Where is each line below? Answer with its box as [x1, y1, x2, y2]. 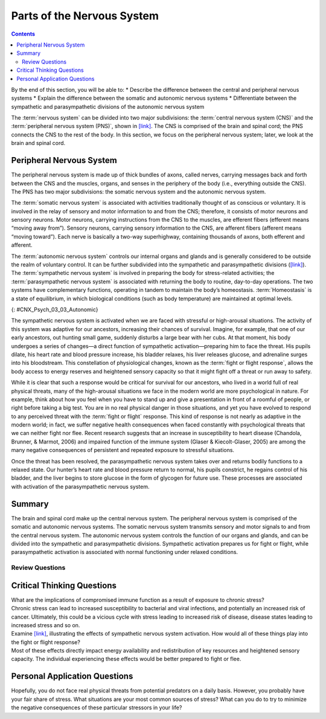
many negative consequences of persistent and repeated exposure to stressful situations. [11, 447, 235, 454]
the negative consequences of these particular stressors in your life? [11, 704, 182, 711]
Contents [11, 30, 36, 37]
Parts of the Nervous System [11, 9, 159, 22]
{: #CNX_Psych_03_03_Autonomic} [11, 306, 98, 313]
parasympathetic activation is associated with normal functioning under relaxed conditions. [11, 549, 238, 556]
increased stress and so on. [11, 621, 80, 628]
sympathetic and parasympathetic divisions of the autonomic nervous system [11, 103, 205, 110]
